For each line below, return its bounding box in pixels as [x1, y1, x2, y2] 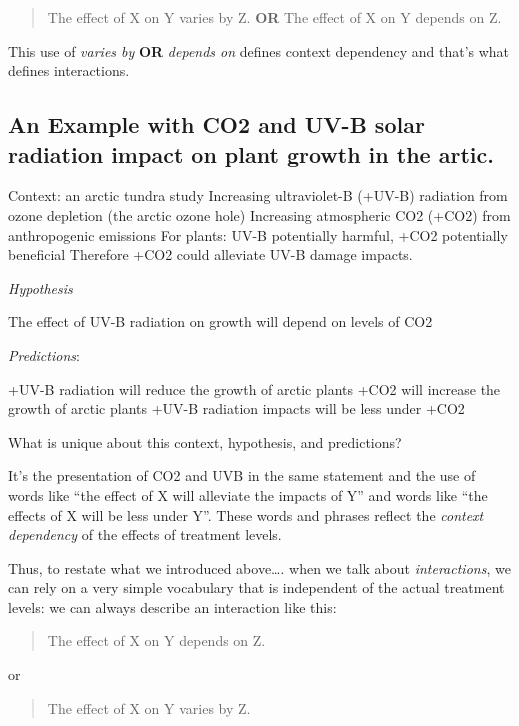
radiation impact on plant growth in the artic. [8, 138, 494, 169]
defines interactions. [8, 60, 130, 81]
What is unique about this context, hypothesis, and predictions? [8, 431, 402, 452]
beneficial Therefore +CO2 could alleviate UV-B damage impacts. [8, 244, 413, 265]
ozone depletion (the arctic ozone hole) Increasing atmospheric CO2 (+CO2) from [8, 204, 511, 225]
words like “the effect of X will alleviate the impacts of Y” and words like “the [8, 484, 488, 505]
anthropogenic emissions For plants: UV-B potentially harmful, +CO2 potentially [8, 224, 508, 245]
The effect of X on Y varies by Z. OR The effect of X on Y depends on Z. [47, 7, 502, 27]
